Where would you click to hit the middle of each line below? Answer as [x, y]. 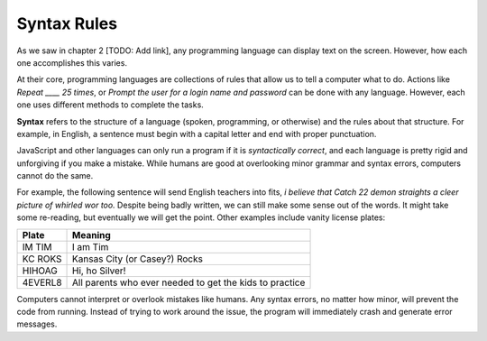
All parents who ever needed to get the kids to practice [189, 282]
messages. [37, 324]
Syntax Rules [67, 23]
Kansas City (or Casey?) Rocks [138, 259]
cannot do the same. [55, 176]
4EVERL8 [42, 282]
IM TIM [37, 246]
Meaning [92, 235]
